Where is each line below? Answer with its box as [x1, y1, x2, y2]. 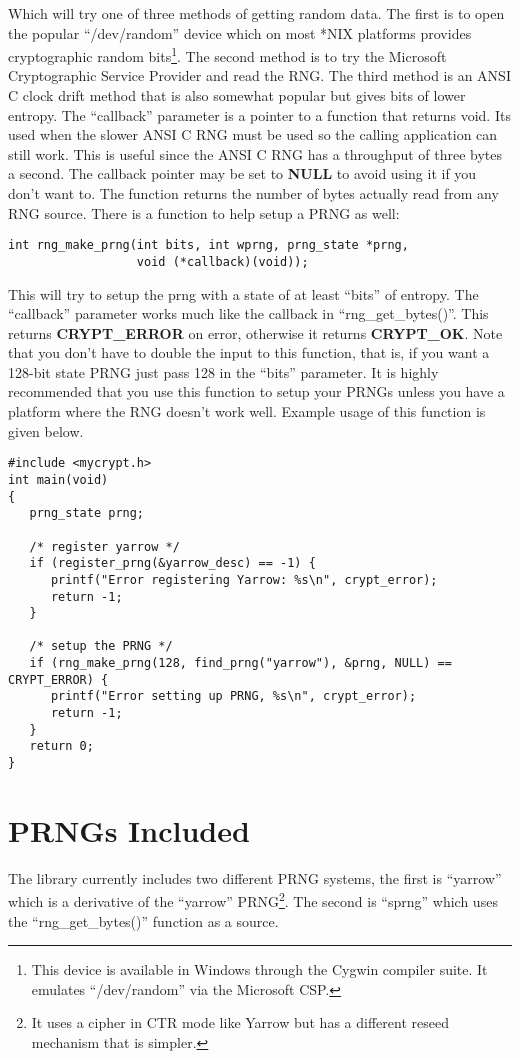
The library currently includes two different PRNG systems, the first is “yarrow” [8, 867, 502, 888]
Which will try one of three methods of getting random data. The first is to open [8, 3, 505, 23]
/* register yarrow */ [29, 539, 180, 554]
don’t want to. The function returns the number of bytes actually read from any [8, 183, 499, 203]
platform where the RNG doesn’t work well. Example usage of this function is [8, 401, 486, 422]
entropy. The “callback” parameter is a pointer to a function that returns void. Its [8, 104, 511, 125]
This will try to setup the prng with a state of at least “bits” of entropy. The [8, 283, 479, 304]
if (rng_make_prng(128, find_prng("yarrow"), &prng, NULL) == [29, 656, 452, 671]
